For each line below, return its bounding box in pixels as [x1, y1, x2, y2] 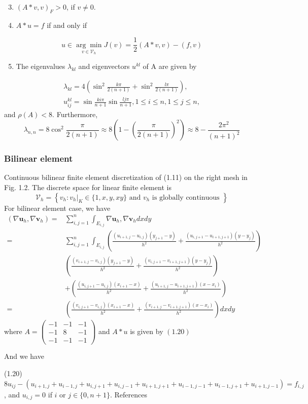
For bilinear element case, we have [4, 202, 111, 213]
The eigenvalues [16, 61, 65, 71]
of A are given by [143, 61, 197, 71]
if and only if [47, 19, 87, 30]
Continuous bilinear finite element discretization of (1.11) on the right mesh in [4, 172, 248, 182]
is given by [130, 325, 163, 336]
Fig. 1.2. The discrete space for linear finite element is [4, 182, 172, 193]
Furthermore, [56, 108, 98, 119]
